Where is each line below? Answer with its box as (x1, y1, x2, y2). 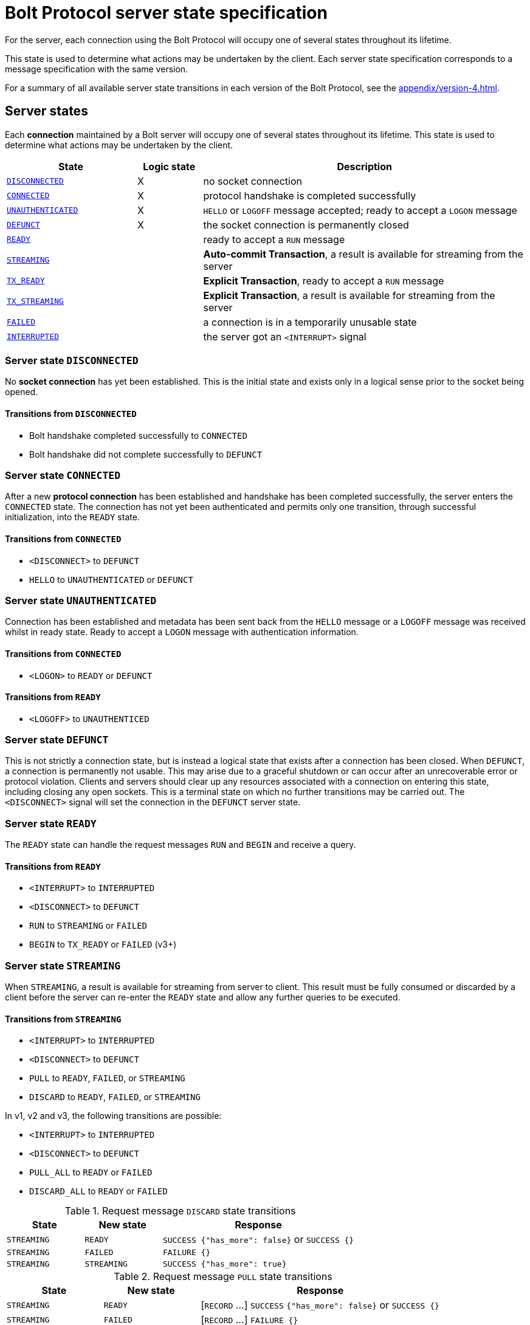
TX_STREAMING (7, 297, 64, 306)
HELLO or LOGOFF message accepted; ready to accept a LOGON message (203, 204, 517, 216)
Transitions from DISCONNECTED (5, 408, 137, 419)
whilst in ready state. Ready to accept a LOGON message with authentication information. (5, 627, 359, 638)
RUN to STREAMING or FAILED (29, 920, 147, 931)
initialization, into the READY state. (5, 512, 140, 523)
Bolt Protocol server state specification (5, 2, 328, 23)
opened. (5, 387, 38, 397)
